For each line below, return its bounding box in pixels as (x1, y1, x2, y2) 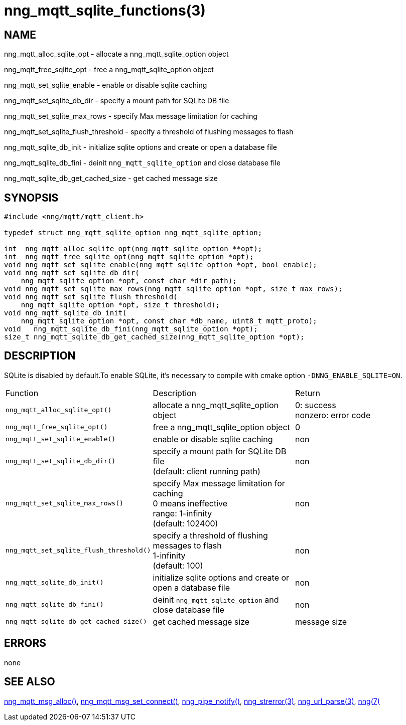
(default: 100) (153, 560, 203, 571)
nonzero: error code (295, 410, 371, 420)
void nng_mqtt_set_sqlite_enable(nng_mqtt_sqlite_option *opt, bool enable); (4, 261, 317, 269)
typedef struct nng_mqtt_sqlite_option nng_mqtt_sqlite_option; (4, 229, 262, 237)
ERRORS (4, 637, 47, 650)
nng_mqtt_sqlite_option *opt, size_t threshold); (21, 301, 220, 309)
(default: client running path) (153, 466, 260, 476)
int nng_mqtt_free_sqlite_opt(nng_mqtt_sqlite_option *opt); (4, 253, 254, 261)
